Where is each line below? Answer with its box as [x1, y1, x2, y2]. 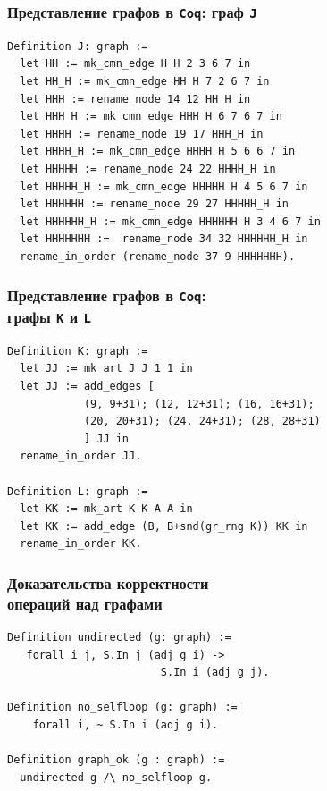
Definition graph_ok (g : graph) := [7, 753, 225, 767]
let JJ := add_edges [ [20, 379, 155, 392]
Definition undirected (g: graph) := [7, 631, 231, 644]
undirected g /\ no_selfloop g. [20, 770, 213, 784]
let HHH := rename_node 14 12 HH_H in [20, 92, 251, 105]
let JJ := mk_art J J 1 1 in [20, 362, 193, 375]
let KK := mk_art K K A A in [20, 502, 193, 516]
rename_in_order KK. [20, 537, 142, 551]
